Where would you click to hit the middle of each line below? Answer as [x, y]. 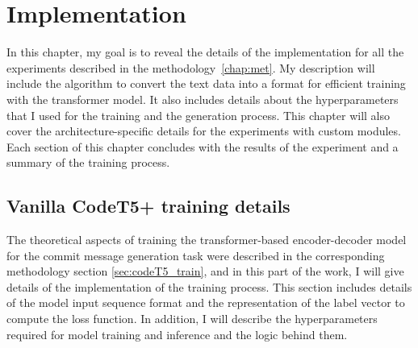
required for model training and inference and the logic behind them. [177, 334]
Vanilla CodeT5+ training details [148, 206]
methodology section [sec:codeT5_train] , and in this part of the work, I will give [205, 271]
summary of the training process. [88, 162]
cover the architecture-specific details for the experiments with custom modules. [204, 131]
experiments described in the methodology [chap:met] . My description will [191, 67]
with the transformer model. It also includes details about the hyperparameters [203, 99]
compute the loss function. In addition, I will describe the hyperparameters [192, 319]
